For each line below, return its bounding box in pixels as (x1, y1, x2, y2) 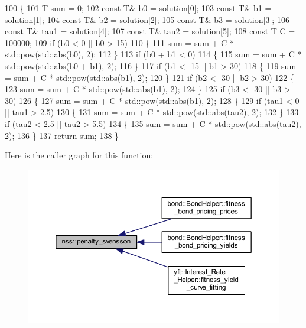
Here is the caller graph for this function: (5, 149, 154, 161)
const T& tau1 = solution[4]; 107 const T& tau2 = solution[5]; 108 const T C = (5, 25, 295, 37)
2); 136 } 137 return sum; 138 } (5, 129, 119, 141)
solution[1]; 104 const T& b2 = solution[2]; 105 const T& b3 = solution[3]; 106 (5, 13, 289, 25)
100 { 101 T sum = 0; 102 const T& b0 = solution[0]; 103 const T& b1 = (5, 2, 272, 14)
